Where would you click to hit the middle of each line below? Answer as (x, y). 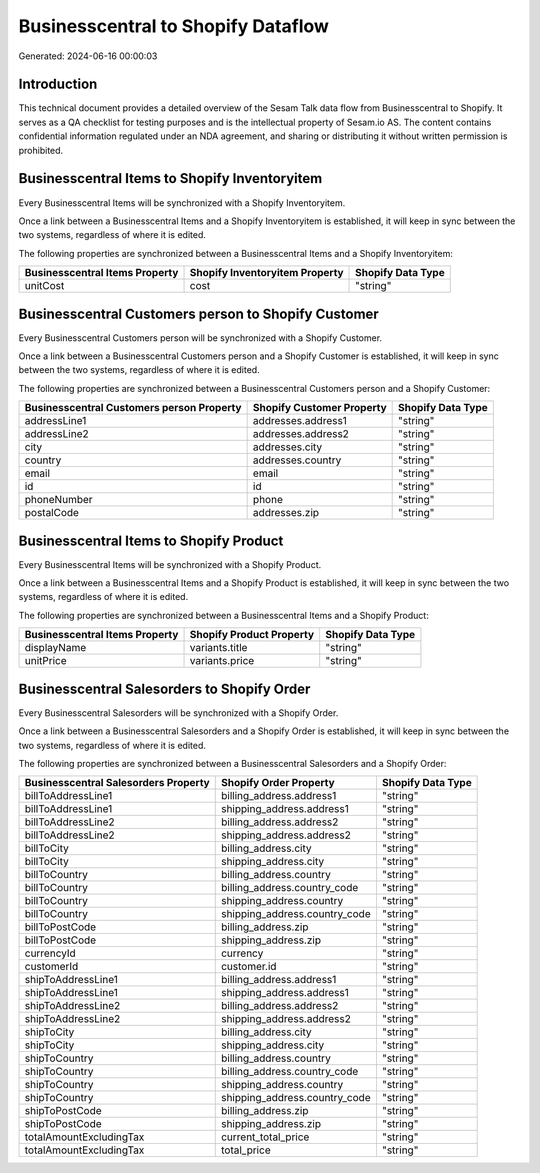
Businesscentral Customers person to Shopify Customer (198, 313)
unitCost (44, 286)
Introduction (58, 84)
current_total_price (265, 1137)
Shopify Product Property (252, 635)
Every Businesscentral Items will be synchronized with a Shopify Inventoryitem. (182, 202)
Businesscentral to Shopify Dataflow (174, 26)
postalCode (52, 513)
